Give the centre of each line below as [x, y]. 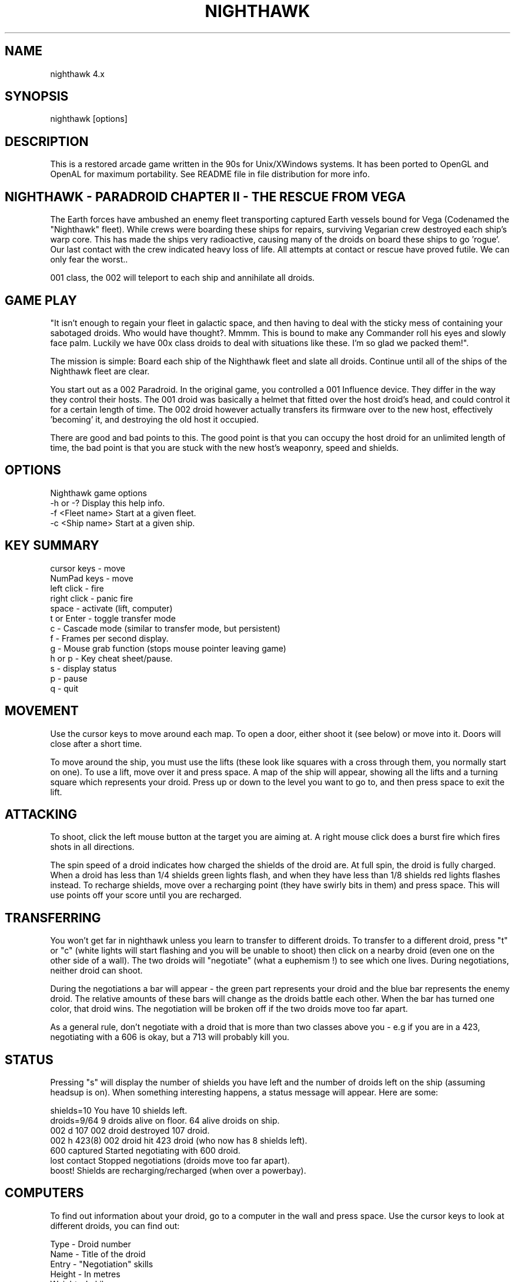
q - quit [64, 688]
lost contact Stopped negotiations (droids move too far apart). [170, 1161]
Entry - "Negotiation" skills [102, 1264]
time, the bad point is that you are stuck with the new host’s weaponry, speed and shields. [225, 447]
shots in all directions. [92, 847]
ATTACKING [41, 814]
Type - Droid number [91, 1244]
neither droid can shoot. [96, 971]
